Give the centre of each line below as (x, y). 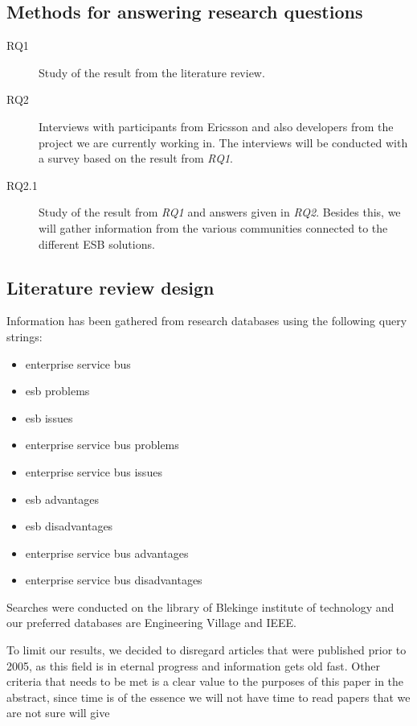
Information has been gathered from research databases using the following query (207, 321)
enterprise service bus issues (94, 471)
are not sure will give (58, 713)
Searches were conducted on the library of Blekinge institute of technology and (200, 606)
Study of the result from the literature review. (152, 72)
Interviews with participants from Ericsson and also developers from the (216, 126)
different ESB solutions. (97, 243)
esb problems (57, 391)
